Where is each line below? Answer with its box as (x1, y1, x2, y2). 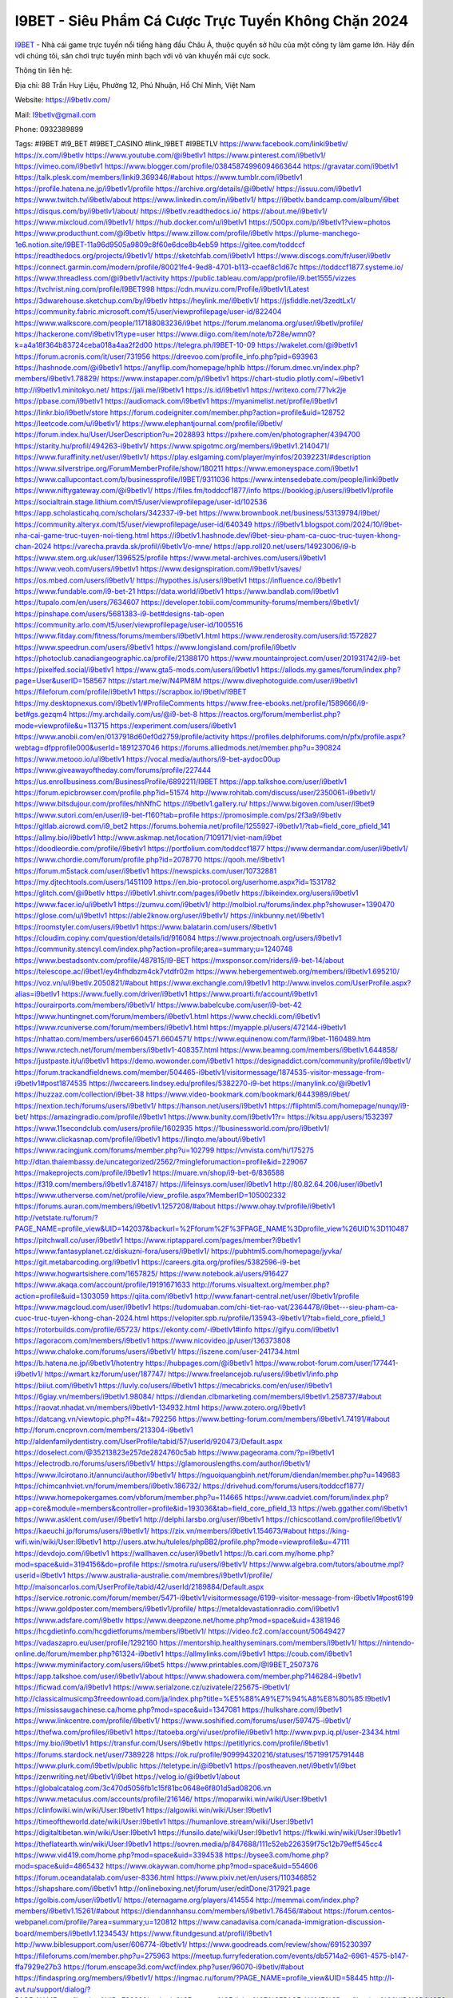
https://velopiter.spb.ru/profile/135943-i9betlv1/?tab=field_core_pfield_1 (150, 1313, 386, 1323)
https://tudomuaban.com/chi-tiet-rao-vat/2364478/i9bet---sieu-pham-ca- (153, 1302, 399, 1311)
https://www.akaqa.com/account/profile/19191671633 (14, 1280, 191, 1290)
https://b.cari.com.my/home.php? (224, 1548, 335, 1558)
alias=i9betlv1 (14, 989, 60, 998)
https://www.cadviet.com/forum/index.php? (244, 1492, 389, 1502)
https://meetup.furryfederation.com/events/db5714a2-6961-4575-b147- (172, 1951, 409, 1960)
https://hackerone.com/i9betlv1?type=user (14, 328, 156, 339)
